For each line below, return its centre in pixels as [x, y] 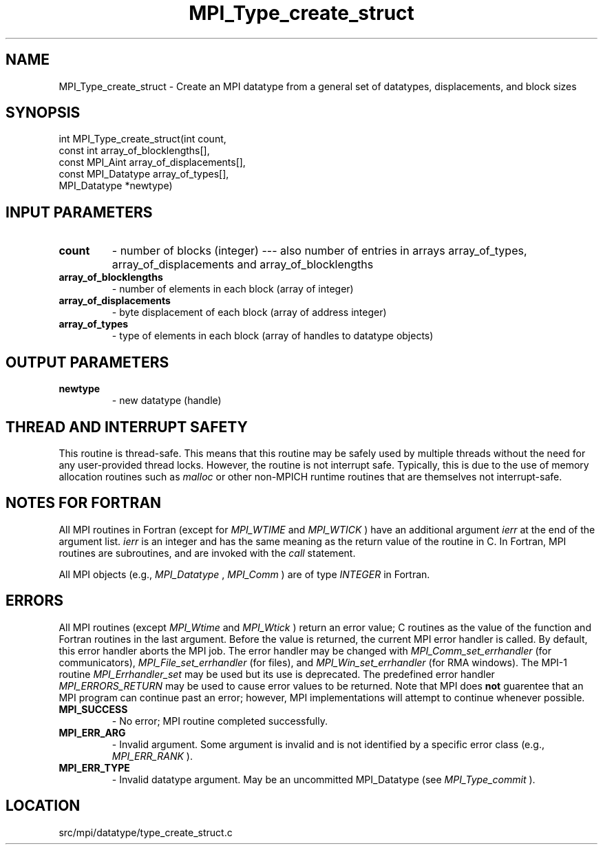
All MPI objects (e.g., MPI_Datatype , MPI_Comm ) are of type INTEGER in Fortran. [244, 574]
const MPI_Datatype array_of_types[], [144, 174]
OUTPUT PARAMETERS [87, 362]
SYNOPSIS [43, 113]
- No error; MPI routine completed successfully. [220, 721]
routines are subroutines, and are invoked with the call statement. [207, 553]
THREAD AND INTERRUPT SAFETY [127, 427]
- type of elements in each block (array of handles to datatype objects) [273, 336]
